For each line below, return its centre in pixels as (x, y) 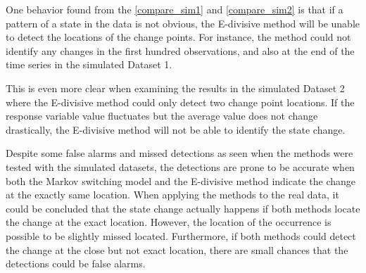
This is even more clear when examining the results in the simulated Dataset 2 (175, 88)
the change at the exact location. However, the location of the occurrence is (169, 222)
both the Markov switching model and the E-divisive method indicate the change (181, 180)
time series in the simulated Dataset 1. (89, 64)
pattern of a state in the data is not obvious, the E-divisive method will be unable (183, 23)
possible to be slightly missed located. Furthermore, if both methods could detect (181, 235)
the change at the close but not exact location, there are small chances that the (177, 249)
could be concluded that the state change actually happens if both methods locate (183, 208)
